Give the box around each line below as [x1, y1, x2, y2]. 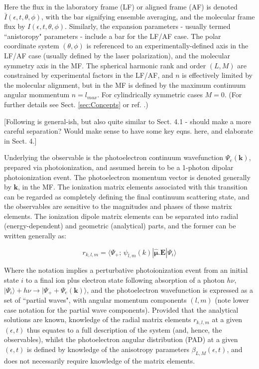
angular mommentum [4, 89, 70, 100]
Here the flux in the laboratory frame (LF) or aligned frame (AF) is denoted [4, 1, 238, 11]
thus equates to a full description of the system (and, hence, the [27, 324, 222, 335]
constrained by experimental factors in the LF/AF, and [4, 70, 173, 80]
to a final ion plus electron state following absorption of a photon [25, 275, 225, 285]
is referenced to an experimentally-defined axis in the [86, 40, 249, 51]
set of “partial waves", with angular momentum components [4, 295, 187, 305]
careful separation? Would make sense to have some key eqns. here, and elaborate [4, 126, 253, 136]
